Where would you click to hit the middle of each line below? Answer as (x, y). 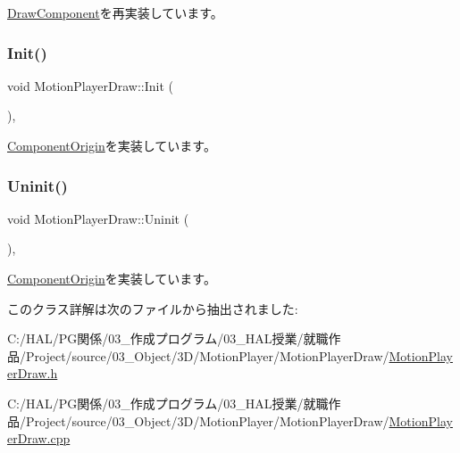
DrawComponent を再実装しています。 (115, 12)
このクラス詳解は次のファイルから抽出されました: (153, 308)
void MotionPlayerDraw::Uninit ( (98, 218)
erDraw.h (33, 373)
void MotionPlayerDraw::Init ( (91, 85)
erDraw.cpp (39, 438)
